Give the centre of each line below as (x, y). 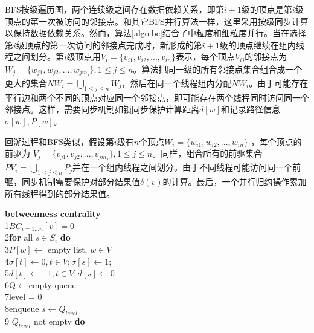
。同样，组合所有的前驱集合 (207, 153)
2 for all (19, 237)
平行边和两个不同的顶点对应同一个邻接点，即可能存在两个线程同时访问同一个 (157, 97)
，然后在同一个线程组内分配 (177, 82)
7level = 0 (24, 296)
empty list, (68, 249)
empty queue (52, 284)
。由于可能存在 (279, 82)
